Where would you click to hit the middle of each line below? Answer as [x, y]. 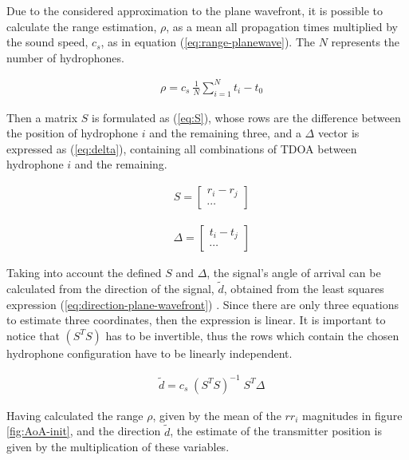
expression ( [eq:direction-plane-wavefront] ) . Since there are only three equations [203, 304]
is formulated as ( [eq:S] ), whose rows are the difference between [246, 117]
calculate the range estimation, [82, 26]
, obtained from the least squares [304, 288]
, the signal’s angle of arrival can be [294, 273]
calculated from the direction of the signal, [110, 288]
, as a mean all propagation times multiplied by [282, 26]
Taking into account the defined [84, 273]
